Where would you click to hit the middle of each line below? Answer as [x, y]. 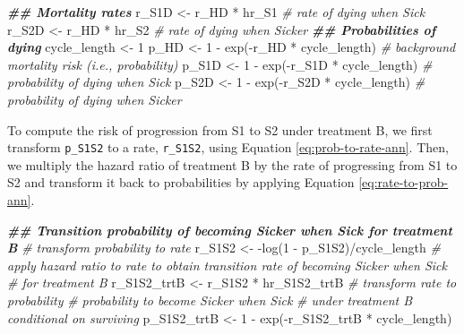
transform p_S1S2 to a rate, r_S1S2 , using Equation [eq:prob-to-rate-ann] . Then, [228, 147]
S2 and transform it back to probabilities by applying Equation [181, 182]
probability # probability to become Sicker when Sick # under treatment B [210, 300]
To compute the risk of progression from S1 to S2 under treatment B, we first [220, 129]
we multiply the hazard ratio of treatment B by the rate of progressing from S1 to [232, 164]
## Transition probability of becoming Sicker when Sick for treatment [230, 230]
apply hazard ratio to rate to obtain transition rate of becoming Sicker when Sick [227, 265]
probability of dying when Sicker [95, 99]
